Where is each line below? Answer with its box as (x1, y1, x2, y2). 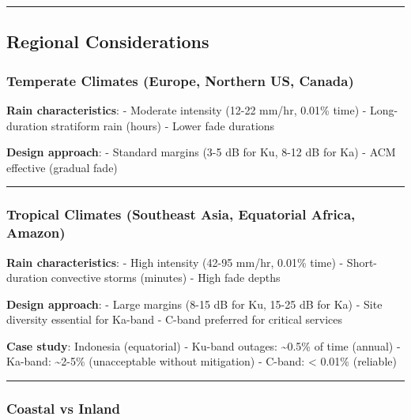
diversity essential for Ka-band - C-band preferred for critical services (6, 311, 342, 328)
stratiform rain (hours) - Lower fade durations (51, 117, 275, 133)
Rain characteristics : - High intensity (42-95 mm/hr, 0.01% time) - (6, 253, 344, 270)
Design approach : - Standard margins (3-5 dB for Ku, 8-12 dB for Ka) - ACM (6, 144, 396, 160)
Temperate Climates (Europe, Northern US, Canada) (6, 70, 354, 90)
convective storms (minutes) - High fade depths (51, 269, 281, 286)
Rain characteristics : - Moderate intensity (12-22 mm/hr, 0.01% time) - (6, 102, 367, 118)
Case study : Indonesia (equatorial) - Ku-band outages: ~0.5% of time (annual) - (6, 337, 401, 354)
